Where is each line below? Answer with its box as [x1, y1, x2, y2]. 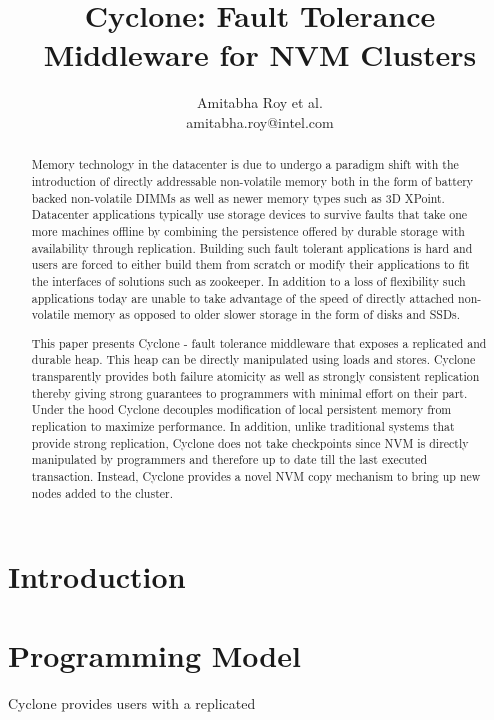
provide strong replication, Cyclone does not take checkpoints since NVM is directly [31, 434, 469, 451]
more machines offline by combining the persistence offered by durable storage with [31, 222, 465, 239]
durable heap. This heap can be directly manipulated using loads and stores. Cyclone [31, 351, 476, 368]
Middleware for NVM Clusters [43, 34, 477, 75]
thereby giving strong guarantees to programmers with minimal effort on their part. [31, 384, 468, 401]
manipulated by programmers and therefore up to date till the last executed [31, 451, 428, 468]
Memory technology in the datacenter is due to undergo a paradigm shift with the [31, 156, 459, 173]
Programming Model [8, 634, 301, 675]
